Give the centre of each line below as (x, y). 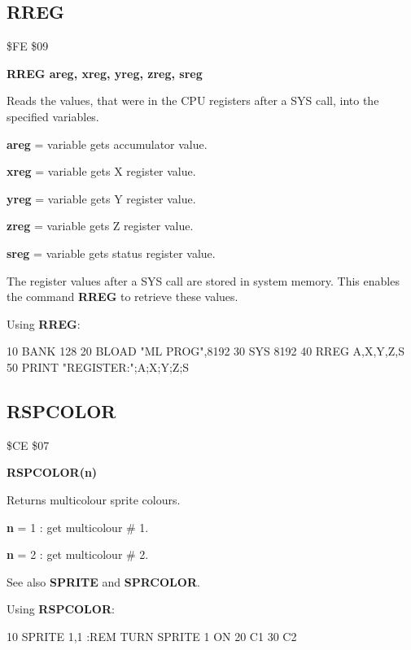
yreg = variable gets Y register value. (101, 198)
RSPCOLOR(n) (52, 472)
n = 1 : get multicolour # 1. (78, 527)
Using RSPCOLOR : (61, 609)
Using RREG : (44, 323)
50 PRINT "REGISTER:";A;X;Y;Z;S (98, 366)
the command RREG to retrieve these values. (122, 297)
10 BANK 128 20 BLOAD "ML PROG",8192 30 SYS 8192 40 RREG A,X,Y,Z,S (205, 351)
